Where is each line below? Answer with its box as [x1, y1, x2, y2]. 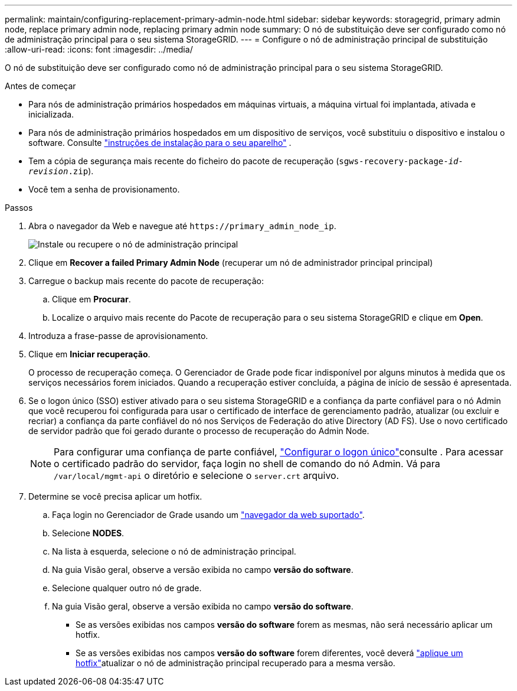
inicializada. [28, 109, 74, 119]
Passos [5, 203, 33, 213]
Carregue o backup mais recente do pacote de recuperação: [28, 276, 264, 286]
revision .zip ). [28, 166, 94, 176]
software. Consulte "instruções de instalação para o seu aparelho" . [28, 138, 292, 148]
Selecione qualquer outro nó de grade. [52, 583, 202, 593]
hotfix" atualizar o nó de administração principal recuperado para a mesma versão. [76, 658, 395, 668]
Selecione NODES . [52, 528, 125, 538]
